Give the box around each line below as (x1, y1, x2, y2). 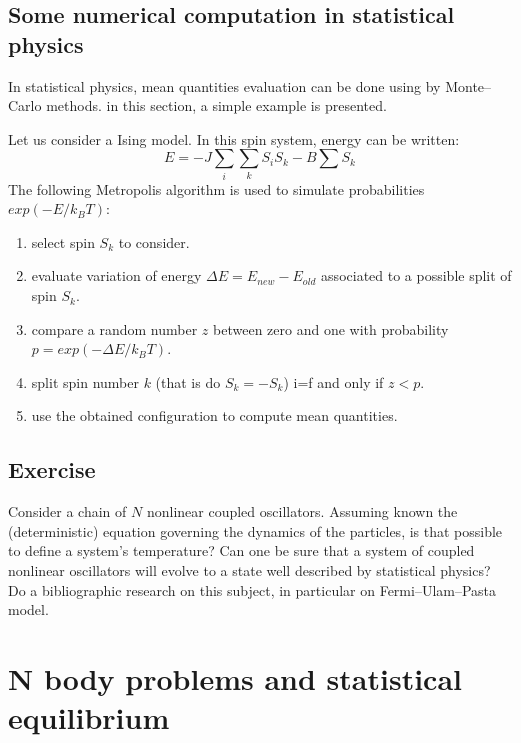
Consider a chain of (8, 501, 127, 522)
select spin (31, 231, 95, 252)
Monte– (445, 75, 492, 96)
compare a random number (31, 318, 198, 339)
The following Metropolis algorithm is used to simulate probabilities (8, 178, 425, 199)
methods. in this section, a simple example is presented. (46, 95, 387, 116)
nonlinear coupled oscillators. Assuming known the (146, 501, 458, 522)
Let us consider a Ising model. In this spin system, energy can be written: (8, 128, 460, 149)
